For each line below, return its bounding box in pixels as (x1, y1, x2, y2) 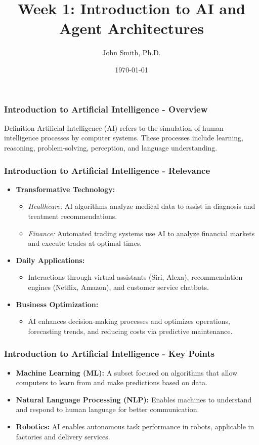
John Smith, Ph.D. (102, 47, 161, 58)
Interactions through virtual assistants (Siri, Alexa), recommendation (28, 272, 243, 282)
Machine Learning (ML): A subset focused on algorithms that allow (16, 367, 238, 378)
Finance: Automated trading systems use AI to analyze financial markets (28, 228, 255, 238)
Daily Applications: (16, 254, 85, 265)
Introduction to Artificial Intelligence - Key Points (4, 347, 215, 360)
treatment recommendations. (28, 210, 117, 221)
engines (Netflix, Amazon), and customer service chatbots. (28, 281, 209, 292)
